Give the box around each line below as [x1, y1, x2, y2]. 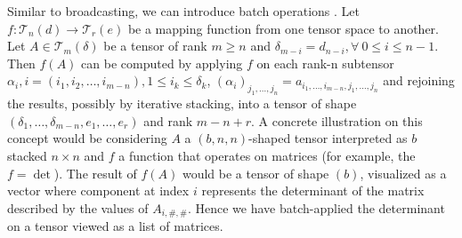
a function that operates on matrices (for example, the [118, 146, 416, 164]
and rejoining [383, 71, 455, 90]
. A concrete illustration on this [251, 111, 423, 130]
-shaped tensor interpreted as [248, 129, 408, 147]
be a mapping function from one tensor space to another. [127, 19, 439, 37]
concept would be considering [7, 129, 167, 147]
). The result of [53, 163, 137, 182]
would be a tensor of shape [182, 163, 329, 182]
